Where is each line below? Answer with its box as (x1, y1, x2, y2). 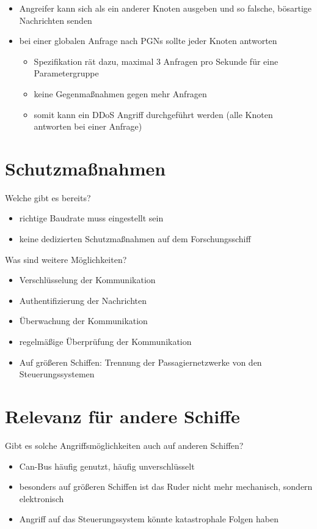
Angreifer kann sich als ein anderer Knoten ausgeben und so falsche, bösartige (19, 2, 312, 14)
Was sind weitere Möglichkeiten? (5, 253, 127, 265)
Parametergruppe (34, 67, 99, 80)
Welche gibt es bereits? (5, 191, 91, 204)
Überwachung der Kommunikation (19, 314, 148, 327)
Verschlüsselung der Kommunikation (19, 273, 156, 286)
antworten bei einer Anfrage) (34, 120, 142, 133)
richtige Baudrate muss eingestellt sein (19, 212, 164, 224)
